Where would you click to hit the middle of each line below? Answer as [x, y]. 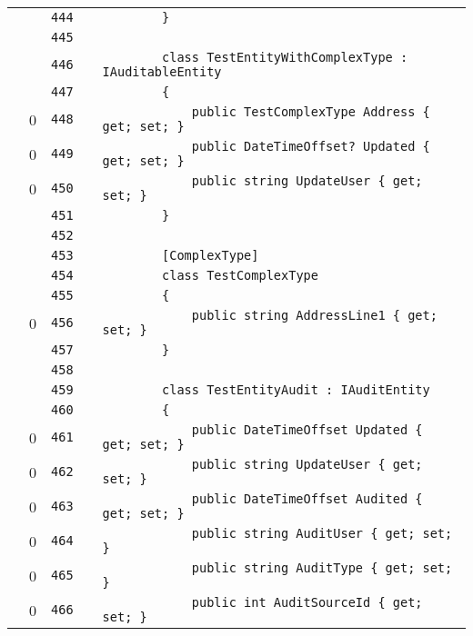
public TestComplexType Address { [311, 112]
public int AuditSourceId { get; [307, 602]
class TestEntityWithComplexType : [285, 57]
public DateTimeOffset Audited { [307, 499]
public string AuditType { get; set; [322, 568]
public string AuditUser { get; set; [322, 533]
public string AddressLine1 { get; [314, 315]
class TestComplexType [240, 275]
